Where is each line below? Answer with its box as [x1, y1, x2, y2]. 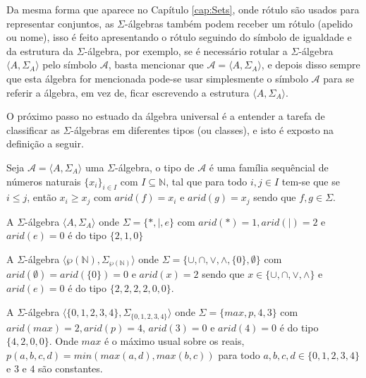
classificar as [6, 122, 60, 137]
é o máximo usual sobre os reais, [104, 334, 245, 348]
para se [323, 71, 354, 85]
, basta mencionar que [108, 57, 204, 72]
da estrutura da [6, 43, 74, 58]
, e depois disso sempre [261, 57, 360, 72]
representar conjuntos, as [6, 16, 114, 30]
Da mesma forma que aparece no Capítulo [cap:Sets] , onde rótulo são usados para [6, 2, 360, 16]
